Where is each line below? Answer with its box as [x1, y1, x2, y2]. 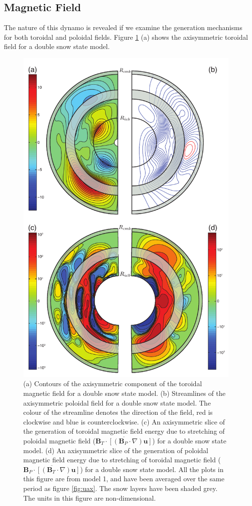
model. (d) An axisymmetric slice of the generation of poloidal [23, 445, 208, 455]
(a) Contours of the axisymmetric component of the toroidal [23, 378, 202, 389]
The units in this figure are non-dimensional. [23, 492, 156, 503]
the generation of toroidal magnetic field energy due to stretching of [23, 426, 225, 436]
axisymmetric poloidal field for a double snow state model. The [23, 397, 211, 408]
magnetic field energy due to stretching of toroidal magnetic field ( [23, 455, 221, 465]
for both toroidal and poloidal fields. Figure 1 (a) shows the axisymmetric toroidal [4, 32, 248, 42]
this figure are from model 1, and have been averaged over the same [23, 473, 224, 484]
